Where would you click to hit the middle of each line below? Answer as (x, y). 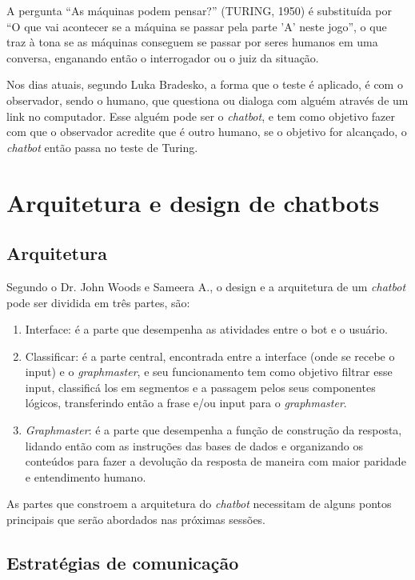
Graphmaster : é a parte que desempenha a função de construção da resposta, (213, 430)
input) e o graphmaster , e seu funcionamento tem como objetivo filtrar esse (209, 372)
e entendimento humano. (86, 476)
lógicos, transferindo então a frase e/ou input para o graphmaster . (186, 403)
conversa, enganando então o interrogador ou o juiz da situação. (163, 57)
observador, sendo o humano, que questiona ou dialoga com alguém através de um (207, 100)
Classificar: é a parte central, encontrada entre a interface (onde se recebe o (210, 356)
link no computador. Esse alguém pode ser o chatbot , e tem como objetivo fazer (201, 116)
